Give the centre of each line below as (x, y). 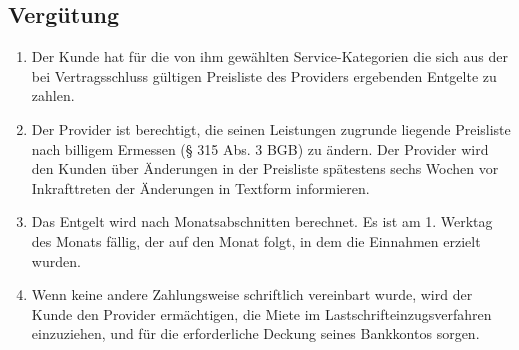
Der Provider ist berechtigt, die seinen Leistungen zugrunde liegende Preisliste (271, 128)
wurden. (56, 260)
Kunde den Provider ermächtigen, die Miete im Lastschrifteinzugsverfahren (261, 313)
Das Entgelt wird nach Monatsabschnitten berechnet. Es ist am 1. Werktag (262, 221)
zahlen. (53, 95)
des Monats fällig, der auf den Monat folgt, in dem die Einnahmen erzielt (256, 240)
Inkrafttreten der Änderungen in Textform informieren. (200, 187)
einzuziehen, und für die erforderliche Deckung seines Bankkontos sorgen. (255, 333)
